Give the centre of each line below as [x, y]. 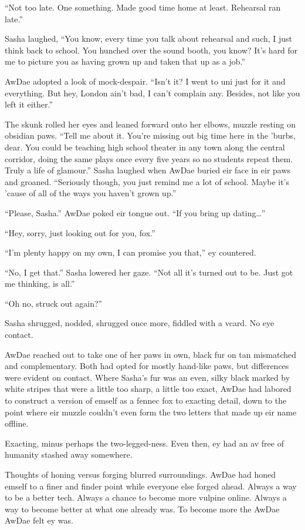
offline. [17, 423]
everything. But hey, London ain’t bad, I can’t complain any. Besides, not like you [152, 93]
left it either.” [29, 104]
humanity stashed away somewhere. [69, 454]
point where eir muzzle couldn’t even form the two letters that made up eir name [151, 412]
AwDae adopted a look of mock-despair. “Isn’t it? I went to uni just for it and [145, 81]
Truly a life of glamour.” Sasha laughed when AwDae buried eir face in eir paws [148, 170]
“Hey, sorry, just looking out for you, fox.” [80, 232]
